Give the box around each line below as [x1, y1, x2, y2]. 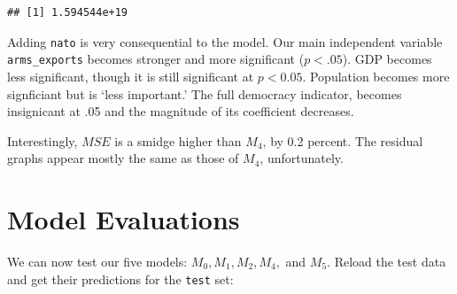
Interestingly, [7, 131, 78, 150]
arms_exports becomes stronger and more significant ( [7, 50, 305, 68]
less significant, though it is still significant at [7, 66, 254, 85]
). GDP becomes [342, 50, 432, 68]
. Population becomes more [302, 66, 450, 85]
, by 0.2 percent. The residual [262, 131, 423, 150]
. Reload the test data [327, 252, 446, 270]
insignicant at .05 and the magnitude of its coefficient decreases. [7, 102, 354, 120]
